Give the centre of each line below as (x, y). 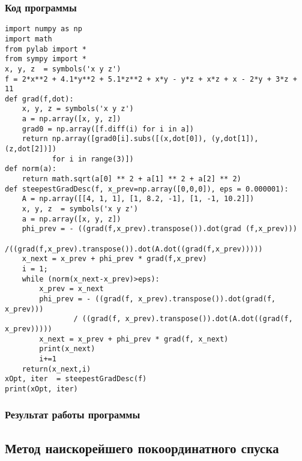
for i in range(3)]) (93, 159)
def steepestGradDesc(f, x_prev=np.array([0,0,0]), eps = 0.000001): (147, 189)
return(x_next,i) (56, 369)
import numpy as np (44, 29)
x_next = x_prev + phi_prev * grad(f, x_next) (134, 339)
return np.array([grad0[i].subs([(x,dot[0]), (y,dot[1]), (140, 139)
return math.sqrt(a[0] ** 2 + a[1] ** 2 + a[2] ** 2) (131, 179)
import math (29, 39)
